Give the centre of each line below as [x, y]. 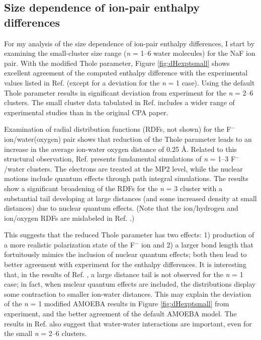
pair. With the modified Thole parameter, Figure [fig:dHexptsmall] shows [117, 63]
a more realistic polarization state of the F [69, 244]
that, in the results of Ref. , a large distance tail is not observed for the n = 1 [124, 274]
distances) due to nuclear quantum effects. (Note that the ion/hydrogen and [121, 208]
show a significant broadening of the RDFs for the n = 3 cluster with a [113, 188]
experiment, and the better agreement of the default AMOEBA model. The [120, 314]
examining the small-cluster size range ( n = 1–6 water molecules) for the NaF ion [130, 53]
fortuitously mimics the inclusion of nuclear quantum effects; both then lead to [125, 254]
